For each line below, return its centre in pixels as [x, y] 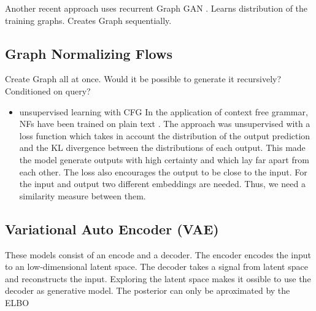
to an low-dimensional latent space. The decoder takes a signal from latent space [156, 267]
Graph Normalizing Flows [89, 53]
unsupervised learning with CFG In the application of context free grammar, [164, 111]
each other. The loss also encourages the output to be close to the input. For [163, 171]
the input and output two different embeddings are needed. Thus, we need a [162, 184]
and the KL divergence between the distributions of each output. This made [162, 148]
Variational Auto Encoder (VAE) [112, 228]
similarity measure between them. [83, 195]
